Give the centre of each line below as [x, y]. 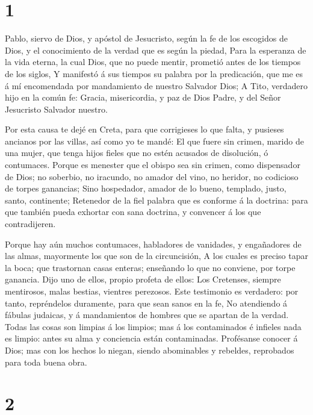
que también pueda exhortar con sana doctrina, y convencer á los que [133, 212]
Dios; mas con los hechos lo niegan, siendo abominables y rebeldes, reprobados [150, 350]
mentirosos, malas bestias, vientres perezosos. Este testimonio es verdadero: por [152, 291]
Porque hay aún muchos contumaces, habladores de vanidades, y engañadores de [153, 244]
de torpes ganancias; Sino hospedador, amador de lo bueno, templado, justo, [146, 188]
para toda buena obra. [46, 362]
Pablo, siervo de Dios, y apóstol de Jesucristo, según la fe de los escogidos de [146, 38]
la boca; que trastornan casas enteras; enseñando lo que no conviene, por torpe [150, 267]
